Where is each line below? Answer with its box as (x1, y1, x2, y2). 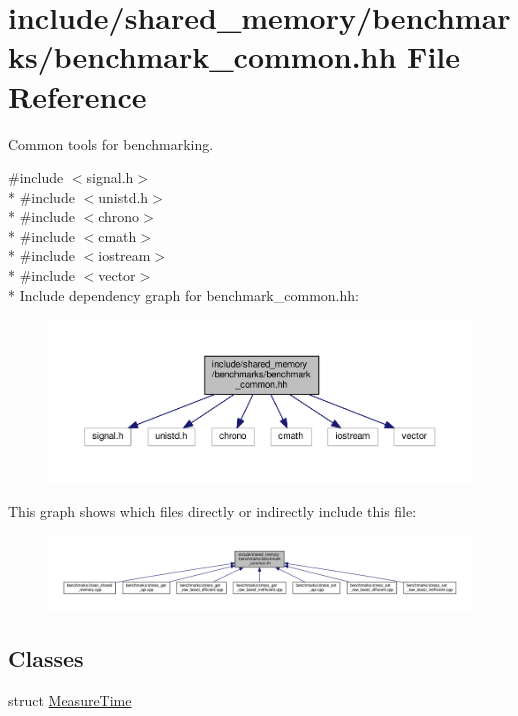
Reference (8, 75, 147, 116)
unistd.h (98, 186, 149, 207)
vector (98, 265, 136, 286)
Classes (8, 642, 84, 673)
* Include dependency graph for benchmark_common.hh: (8, 284, 359, 305)
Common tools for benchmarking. (8, 133, 214, 154)
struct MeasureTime (8, 689, 132, 710)
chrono (98, 206, 140, 227)
